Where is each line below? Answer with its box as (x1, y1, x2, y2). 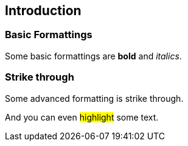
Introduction (5, 3, 82, 18)
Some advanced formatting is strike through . (5, 93, 184, 104)
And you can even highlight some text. (5, 111, 159, 122)
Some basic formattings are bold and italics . (5, 50, 182, 61)
